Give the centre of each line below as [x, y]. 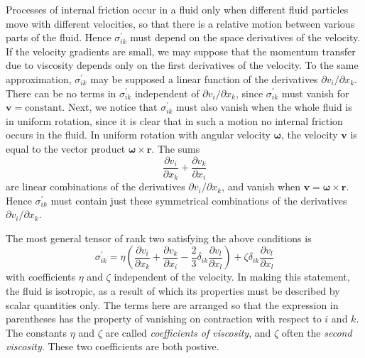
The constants [37, 332]
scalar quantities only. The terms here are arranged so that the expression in [172, 304]
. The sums [176, 148]
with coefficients [41, 277]
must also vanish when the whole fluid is [264, 107]
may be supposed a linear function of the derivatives [204, 78]
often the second [317, 332]
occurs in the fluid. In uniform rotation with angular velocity [138, 135]
